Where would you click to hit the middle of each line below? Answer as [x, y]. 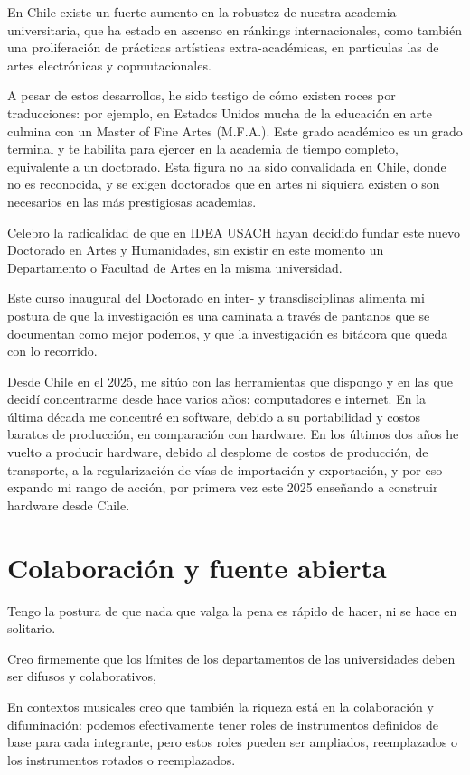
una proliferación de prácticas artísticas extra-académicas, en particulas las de [223, 47]
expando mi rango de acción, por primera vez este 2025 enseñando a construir [223, 487]
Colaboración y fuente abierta [197, 567]
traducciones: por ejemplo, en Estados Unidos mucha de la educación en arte [220, 112]
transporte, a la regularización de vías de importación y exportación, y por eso [225, 469]
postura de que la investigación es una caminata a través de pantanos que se [219, 315]
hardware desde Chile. [69, 504]
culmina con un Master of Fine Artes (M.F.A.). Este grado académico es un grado [235, 131]
